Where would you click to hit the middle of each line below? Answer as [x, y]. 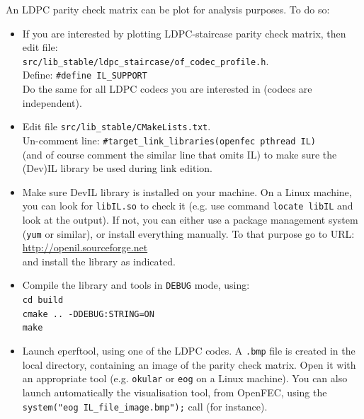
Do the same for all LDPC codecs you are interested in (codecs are [167, 89]
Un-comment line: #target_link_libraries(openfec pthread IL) [169, 140]
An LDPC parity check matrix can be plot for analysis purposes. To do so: [168, 9]
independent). [52, 102]
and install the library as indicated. [99, 261]
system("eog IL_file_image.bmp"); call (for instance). [145, 406]
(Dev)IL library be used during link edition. [117, 168]
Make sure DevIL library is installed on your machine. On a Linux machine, [187, 191]
